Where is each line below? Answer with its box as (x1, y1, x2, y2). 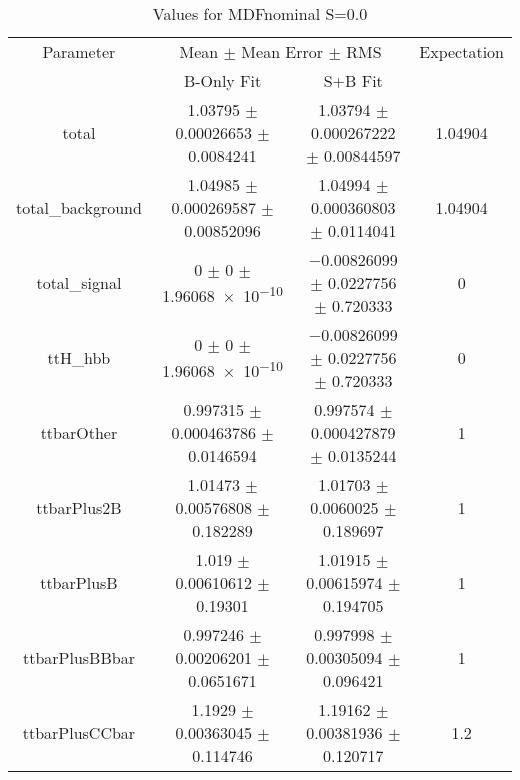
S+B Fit (323, 69, 383, 92)
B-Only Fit (183, 69, 262, 92)
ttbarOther (40, 421, 118, 444)
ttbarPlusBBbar (22, 646, 135, 669)
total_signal (36, 271, 122, 294)
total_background (16, 196, 142, 219)
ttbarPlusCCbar (22, 721, 136, 744)
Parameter (42, 40, 116, 63)
